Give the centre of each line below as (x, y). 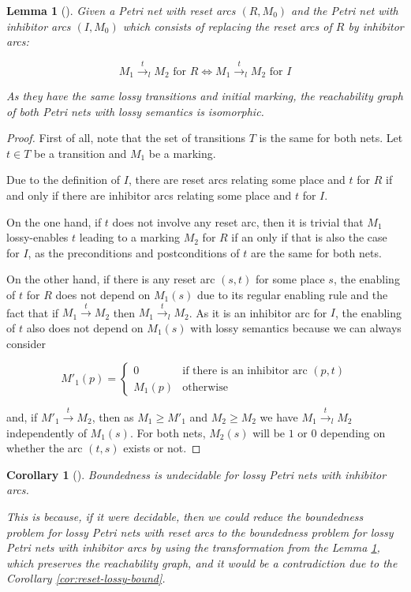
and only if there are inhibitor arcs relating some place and (149, 195)
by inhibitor (376, 26)
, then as (113, 416)
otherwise (205, 387)
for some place (290, 279)
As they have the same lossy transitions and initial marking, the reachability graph (205, 96)
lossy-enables (37, 237)
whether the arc (45, 448)
